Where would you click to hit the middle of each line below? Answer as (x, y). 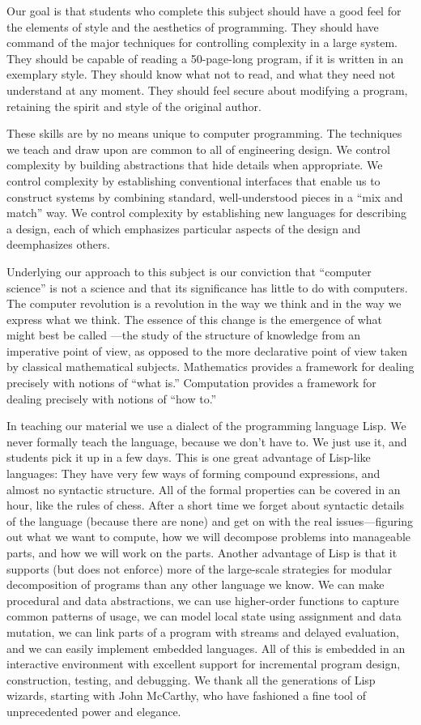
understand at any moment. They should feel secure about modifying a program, (207, 90)
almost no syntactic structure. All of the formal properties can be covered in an (204, 489)
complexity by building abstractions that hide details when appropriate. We (195, 165)
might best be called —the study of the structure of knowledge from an (184, 335)
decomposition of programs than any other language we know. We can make (196, 584)
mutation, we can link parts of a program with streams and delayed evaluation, (203, 631)
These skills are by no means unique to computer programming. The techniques (204, 133)
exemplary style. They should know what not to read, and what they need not (201, 74)
